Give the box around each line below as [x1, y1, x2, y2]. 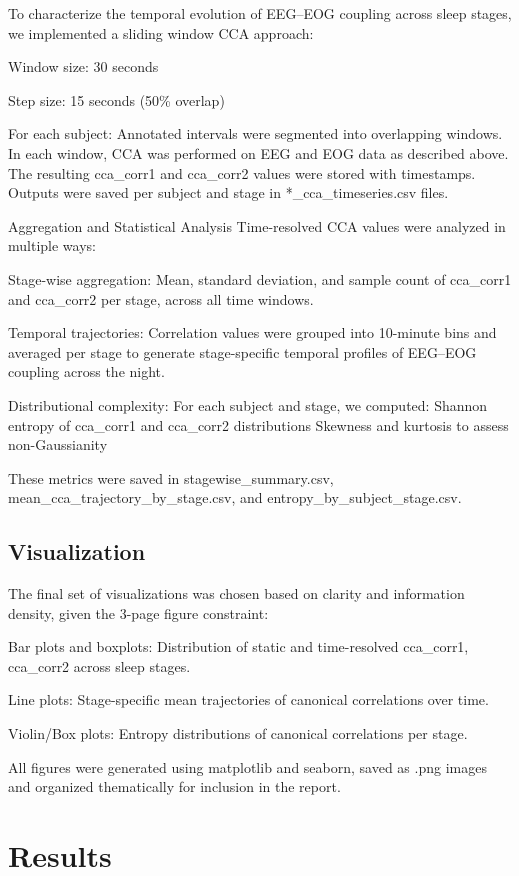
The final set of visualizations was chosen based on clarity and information [8, 583, 465, 604]
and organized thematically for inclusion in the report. [8, 776, 341, 797]
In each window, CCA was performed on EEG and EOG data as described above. [8, 142, 509, 163]
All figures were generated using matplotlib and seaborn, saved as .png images [8, 756, 487, 777]
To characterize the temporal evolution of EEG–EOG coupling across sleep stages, [8, 3, 512, 23]
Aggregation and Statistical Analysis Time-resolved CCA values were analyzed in [8, 215, 506, 236]
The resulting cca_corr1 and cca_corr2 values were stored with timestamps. [8, 162, 476, 183]
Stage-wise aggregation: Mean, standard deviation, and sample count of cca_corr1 [8, 268, 512, 289]
